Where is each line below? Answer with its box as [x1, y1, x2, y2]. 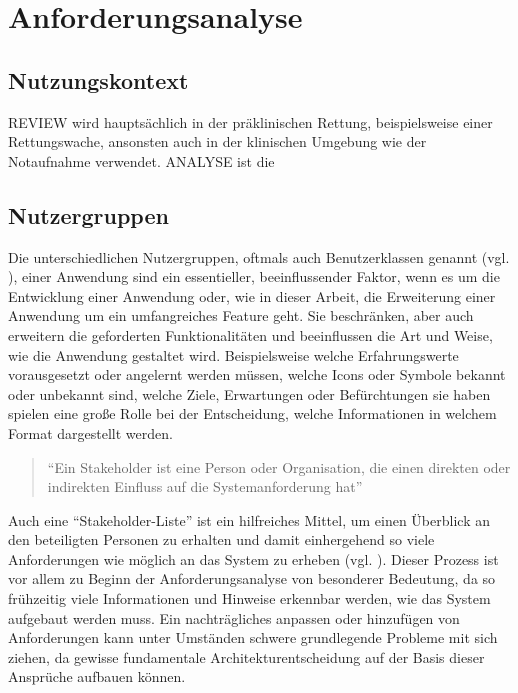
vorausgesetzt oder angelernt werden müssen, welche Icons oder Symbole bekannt [8, 364, 506, 385]
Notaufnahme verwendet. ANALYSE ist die [8, 150, 275, 171]
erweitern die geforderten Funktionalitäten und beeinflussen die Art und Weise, [8, 324, 493, 345]
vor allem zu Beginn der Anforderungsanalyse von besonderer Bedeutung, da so [8, 568, 496, 589]
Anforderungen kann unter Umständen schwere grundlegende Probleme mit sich [8, 627, 498, 648]
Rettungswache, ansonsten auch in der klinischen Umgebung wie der [8, 131, 427, 152]
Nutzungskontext [8, 64, 189, 95]
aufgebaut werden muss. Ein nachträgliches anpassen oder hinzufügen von [8, 607, 460, 628]
